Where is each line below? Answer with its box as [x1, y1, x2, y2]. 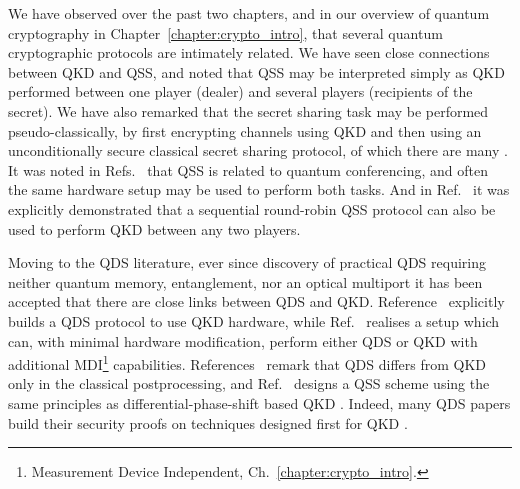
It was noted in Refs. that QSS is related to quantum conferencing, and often [8, 159, 489, 180]
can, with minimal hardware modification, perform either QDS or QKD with [8, 330, 478, 351]
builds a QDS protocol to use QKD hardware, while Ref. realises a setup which [8, 310, 500, 331]
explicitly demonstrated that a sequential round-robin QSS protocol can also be [8, 198, 496, 219]
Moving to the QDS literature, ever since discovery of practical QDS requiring [8, 252, 487, 273]
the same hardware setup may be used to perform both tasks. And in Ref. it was [8, 179, 510, 200]
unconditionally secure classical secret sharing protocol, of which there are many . [8, 140, 508, 161]
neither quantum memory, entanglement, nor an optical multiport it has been [8, 271, 483, 292]
